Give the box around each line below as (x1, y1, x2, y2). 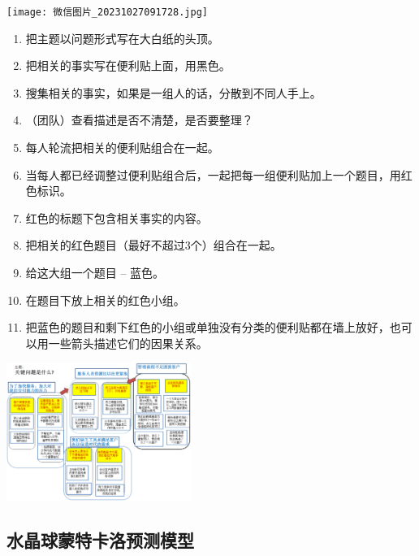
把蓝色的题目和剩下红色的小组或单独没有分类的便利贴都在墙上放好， (25, 319, 390, 336)
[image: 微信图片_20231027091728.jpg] (6, 7, 209, 18)
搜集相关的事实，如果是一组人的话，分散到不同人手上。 (25, 84, 322, 101)
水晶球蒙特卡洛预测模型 (6, 528, 194, 553)
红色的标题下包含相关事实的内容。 (25, 209, 208, 226)
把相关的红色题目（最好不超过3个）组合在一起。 (25, 237, 282, 254)
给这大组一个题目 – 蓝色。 (25, 264, 165, 280)
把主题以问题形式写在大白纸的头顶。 (25, 29, 219, 46)
